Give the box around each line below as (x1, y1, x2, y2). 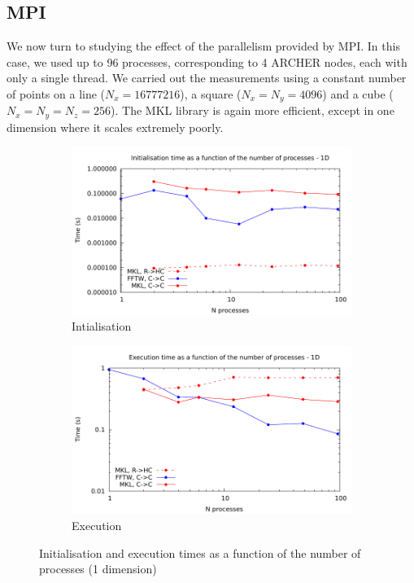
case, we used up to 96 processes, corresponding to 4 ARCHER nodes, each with (7, 53, 407, 70)
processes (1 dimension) (39, 560, 157, 577)
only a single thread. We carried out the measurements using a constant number (7, 69, 407, 86)
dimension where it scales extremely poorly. (7, 118, 224, 135)
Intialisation (72, 318, 132, 335)
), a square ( (180, 85, 242, 102)
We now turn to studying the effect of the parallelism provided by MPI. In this (7, 37, 400, 55)
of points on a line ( (7, 85, 106, 102)
